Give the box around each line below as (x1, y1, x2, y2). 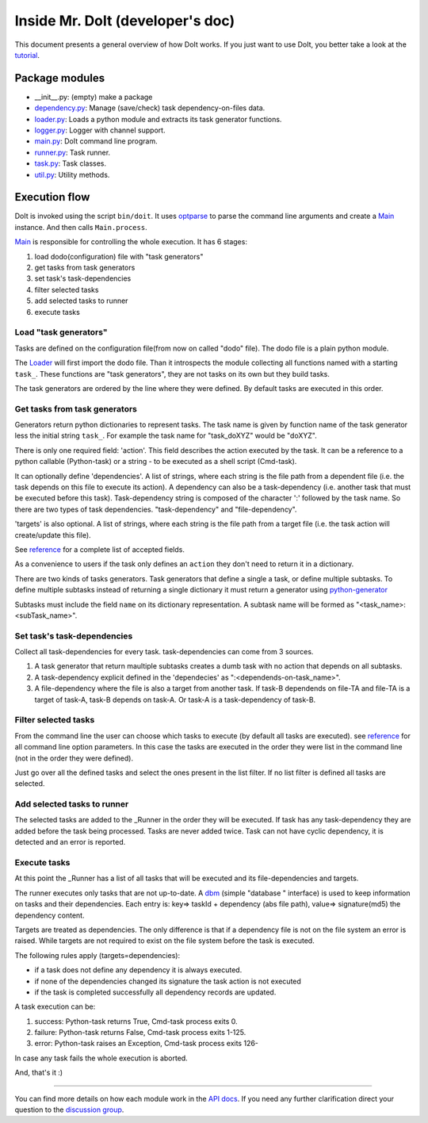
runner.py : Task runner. (34, 148, 111, 157)
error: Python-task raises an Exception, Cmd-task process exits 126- (34, 1039, 259, 1048)
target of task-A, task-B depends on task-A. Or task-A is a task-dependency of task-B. (34, 695, 316, 704)
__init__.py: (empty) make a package (34, 92, 153, 102)
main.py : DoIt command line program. (34, 136, 158, 146)
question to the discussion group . (14, 1105, 124, 1114)
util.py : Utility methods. (34, 170, 110, 179)
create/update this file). (14, 530, 91, 539)
